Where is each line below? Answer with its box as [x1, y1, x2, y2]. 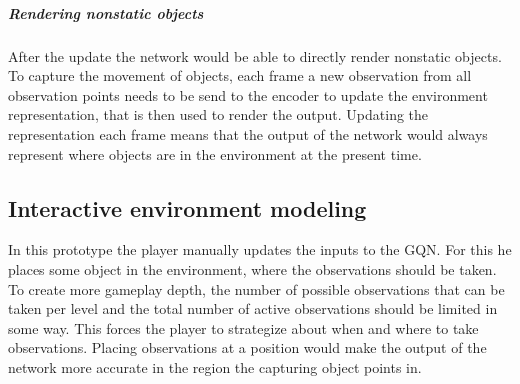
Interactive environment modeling [8, 192, 367, 223]
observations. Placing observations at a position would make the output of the [8, 337, 487, 358]
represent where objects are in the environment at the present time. [8, 143, 422, 164]
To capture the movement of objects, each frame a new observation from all [8, 65, 472, 86]
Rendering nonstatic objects [8, 2, 204, 23]
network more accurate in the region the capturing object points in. [8, 356, 422, 377]
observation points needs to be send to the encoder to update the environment [8, 84, 488, 105]
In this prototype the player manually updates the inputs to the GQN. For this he [8, 239, 512, 260]
